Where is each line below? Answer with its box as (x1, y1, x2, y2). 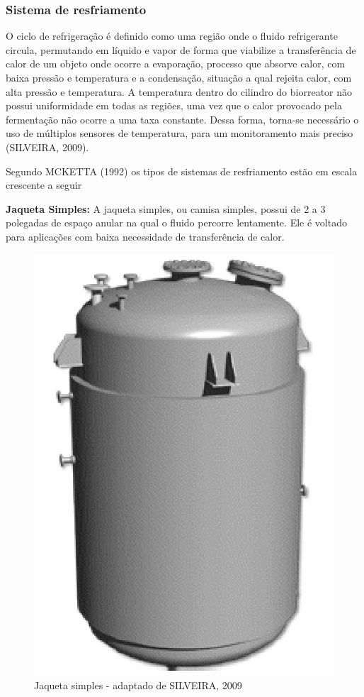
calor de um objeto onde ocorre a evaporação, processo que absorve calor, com (6, 56, 346, 71)
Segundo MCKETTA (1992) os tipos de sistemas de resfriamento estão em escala (6, 163, 358, 178)
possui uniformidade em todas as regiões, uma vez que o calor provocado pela (6, 98, 342, 113)
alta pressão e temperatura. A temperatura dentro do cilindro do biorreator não (6, 84, 353, 99)
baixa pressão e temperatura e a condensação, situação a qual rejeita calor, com (6, 70, 352, 84)
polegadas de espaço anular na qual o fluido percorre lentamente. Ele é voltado (6, 215, 347, 230)
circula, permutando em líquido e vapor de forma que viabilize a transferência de (6, 42, 356, 57)
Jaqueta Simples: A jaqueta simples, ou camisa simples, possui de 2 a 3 (6, 201, 326, 216)
